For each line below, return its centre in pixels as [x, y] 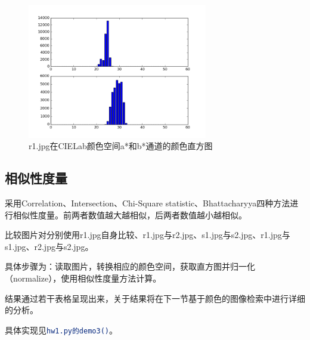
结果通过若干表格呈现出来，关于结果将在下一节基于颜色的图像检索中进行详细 [155, 298]
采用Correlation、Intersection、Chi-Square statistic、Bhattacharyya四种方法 [148, 203]
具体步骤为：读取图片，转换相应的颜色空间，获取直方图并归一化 [130, 266]
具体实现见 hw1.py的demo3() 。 [61, 330]
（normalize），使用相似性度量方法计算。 [83, 278]
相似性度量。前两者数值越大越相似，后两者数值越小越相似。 [130, 214]
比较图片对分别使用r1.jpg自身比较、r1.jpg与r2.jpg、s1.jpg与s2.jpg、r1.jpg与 [148, 235]
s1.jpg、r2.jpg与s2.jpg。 [49, 246]
